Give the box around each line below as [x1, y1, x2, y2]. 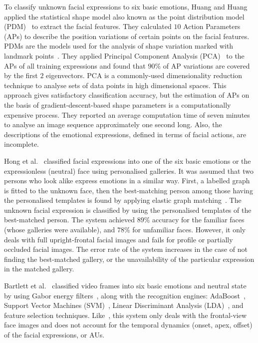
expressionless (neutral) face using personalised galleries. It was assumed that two [4, 165, 254, 176]
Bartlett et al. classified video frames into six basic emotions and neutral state [4, 280, 247, 291]
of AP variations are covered [163, 60, 250, 71]
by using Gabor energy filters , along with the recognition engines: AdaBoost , [4, 290, 246, 300]
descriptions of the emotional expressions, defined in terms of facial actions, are [4, 129, 247, 139]
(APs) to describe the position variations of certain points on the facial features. [4, 31, 250, 41]
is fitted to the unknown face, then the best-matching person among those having [4, 185, 253, 195]
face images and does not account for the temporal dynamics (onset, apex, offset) [4, 319, 253, 330]
